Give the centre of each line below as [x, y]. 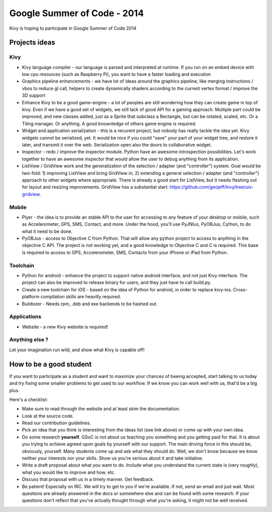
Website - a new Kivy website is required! [65, 327]
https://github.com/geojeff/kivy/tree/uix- [212, 187]
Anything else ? [29, 340]
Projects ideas [32, 43]
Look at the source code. [48, 416]
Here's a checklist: [28, 399]
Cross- [240, 289]
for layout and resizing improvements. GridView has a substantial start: [95, 187]
